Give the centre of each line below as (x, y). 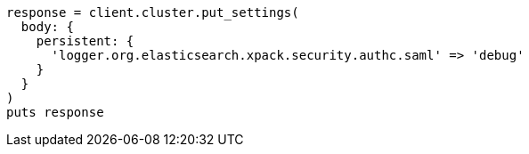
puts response (55, 112)
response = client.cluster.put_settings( (153, 12)
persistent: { (85, 41)
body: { (47, 27)
